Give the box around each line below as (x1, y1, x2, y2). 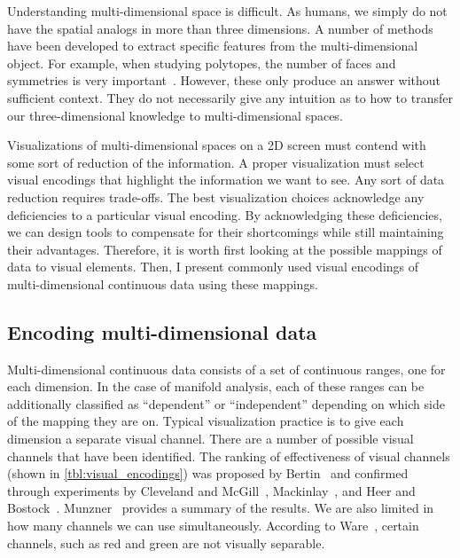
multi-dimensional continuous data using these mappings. (7, 274, 318, 293)
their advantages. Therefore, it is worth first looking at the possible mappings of (7, 240, 442, 258)
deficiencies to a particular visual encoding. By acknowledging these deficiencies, (7, 205, 442, 224)
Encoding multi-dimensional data (7, 318, 317, 345)
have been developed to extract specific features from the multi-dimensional (7, 36, 418, 55)
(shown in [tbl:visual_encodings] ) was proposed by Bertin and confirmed (7, 464, 409, 483)
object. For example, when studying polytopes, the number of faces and (7, 53, 396, 72)
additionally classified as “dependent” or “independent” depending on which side (7, 394, 445, 413)
